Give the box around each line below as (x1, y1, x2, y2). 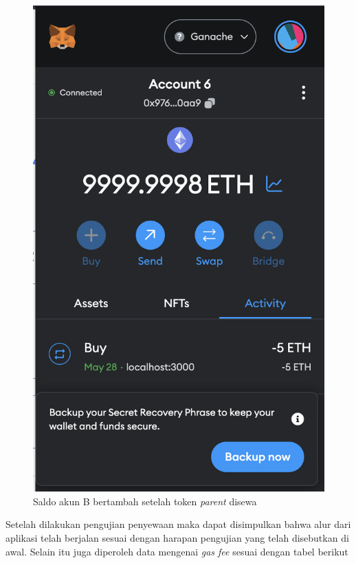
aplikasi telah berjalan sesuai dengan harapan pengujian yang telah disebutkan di (5, 530, 349, 544)
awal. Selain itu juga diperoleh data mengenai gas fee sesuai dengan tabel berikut (5, 544, 348, 558)
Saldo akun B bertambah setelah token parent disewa (33, 494, 257, 508)
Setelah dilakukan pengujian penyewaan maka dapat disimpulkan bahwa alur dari (5, 517, 351, 531)
